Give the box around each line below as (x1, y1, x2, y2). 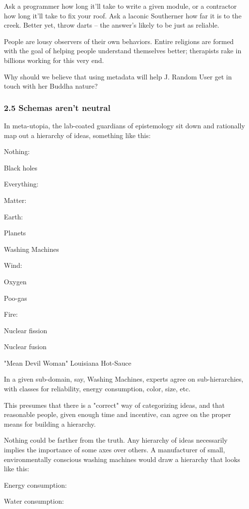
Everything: (4, 179, 39, 189)
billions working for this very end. (4, 55, 104, 65)
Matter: (4, 195, 27, 205)
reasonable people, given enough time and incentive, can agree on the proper (4, 409, 231, 419)
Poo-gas (4, 293, 27, 303)
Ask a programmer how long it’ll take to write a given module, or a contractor (4, 1, 237, 11)
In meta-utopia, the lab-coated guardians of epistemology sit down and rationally (4, 120, 245, 130)
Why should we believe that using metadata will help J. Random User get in (4, 71, 232, 81)
